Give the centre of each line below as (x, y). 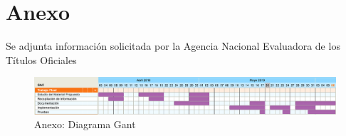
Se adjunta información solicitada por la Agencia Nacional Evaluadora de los (173, 46)
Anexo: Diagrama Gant (85, 124)
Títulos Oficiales (41, 59)
